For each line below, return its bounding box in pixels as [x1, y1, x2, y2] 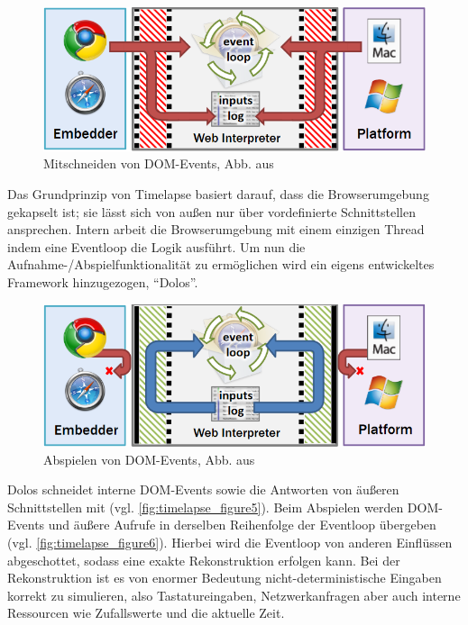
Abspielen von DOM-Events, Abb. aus [43, 449, 255, 468]
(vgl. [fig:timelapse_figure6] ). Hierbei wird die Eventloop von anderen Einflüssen [7, 533, 453, 552]
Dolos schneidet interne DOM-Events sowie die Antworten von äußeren [7, 480, 399, 499]
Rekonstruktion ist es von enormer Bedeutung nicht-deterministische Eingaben [7, 568, 442, 587]
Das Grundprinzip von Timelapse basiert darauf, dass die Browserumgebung [7, 185, 429, 203]
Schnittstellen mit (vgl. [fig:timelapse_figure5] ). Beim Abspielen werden [7, 497, 404, 516]
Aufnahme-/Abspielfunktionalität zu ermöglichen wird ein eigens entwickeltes [7, 255, 435, 274]
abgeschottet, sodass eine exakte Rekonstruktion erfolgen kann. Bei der [7, 550, 400, 569]
